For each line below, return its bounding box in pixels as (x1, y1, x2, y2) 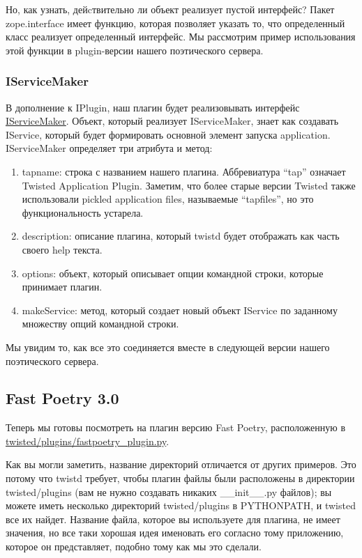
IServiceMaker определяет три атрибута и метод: (6, 141, 213, 155)
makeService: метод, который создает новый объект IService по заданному (22, 302, 338, 317)
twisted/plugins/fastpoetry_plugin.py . (6, 433, 169, 448)
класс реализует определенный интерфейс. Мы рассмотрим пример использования (6, 29, 356, 44)
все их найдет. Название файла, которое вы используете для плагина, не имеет (6, 511, 340, 526)
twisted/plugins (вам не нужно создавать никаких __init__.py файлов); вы (6, 484, 332, 499)
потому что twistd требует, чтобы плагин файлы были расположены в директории (6, 471, 355, 486)
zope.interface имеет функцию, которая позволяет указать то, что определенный (6, 15, 345, 30)
